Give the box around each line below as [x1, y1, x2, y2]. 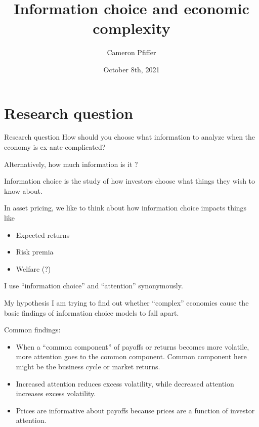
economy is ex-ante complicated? [4, 142, 106, 152]
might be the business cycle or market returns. [16, 361, 160, 371]
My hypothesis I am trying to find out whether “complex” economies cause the [4, 297, 249, 308]
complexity [93, 18, 170, 38]
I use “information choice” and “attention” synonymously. [4, 280, 183, 291]
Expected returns [16, 229, 70, 240]
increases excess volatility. [16, 388, 96, 399]
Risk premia [16, 246, 54, 257]
